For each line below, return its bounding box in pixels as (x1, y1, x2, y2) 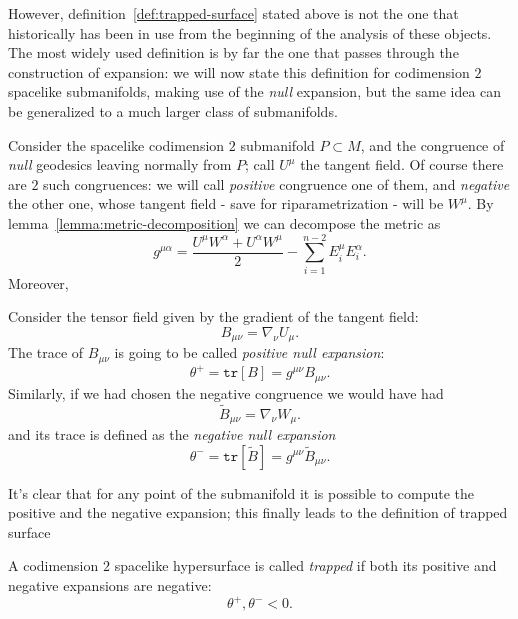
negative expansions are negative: (8, 574, 212, 595)
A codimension (8, 555, 99, 576)
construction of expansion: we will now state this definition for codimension (8, 61, 470, 82)
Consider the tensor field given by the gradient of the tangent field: (8, 306, 419, 327)
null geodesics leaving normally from (8, 154, 232, 175)
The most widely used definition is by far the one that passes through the (8, 42, 459, 63)
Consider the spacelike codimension (8, 134, 225, 155)
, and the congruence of (360, 134, 505, 155)
